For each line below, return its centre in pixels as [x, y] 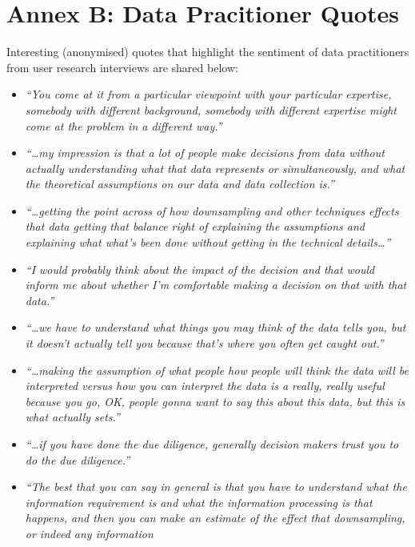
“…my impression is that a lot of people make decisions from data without [205, 153]
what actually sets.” [72, 417]
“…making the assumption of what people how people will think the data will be [217, 370]
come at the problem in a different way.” [124, 125]
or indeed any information [89, 533]
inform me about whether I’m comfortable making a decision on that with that [216, 285]
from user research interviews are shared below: [122, 67]
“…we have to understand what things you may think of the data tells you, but [215, 327]
